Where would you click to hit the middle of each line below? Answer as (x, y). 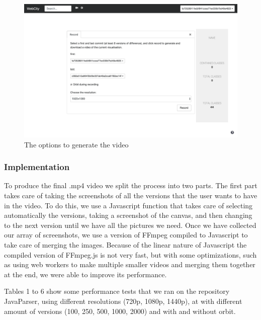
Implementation (37, 167)
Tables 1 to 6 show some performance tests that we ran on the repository (117, 291)
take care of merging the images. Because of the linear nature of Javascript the (125, 244)
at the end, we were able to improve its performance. (85, 274)
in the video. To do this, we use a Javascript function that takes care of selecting (128, 205)
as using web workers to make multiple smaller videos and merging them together (130, 264)
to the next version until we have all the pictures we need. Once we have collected (130, 225)
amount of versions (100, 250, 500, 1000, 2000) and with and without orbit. (120, 311)
